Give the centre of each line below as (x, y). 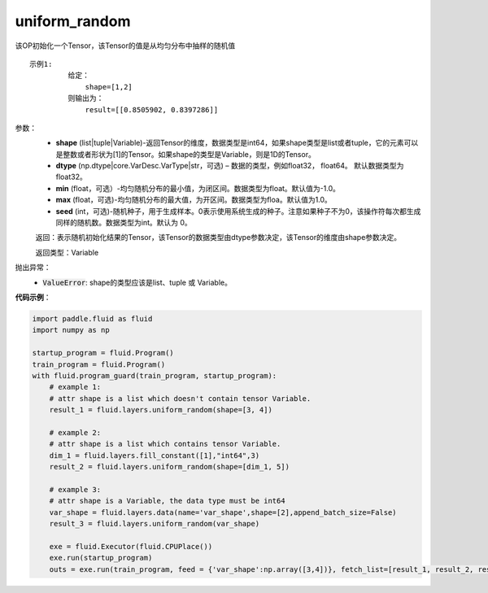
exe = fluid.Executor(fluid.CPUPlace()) (131, 546)
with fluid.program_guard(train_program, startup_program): (155, 375)
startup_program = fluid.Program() (103, 353)
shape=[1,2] (109, 87)
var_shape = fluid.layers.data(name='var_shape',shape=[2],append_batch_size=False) (223, 512)
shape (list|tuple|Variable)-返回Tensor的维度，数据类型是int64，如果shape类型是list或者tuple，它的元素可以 (237, 143)
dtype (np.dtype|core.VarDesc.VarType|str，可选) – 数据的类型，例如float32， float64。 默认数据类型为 (230, 166)
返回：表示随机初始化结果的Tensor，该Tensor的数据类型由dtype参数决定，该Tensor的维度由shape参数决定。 (218, 238)
